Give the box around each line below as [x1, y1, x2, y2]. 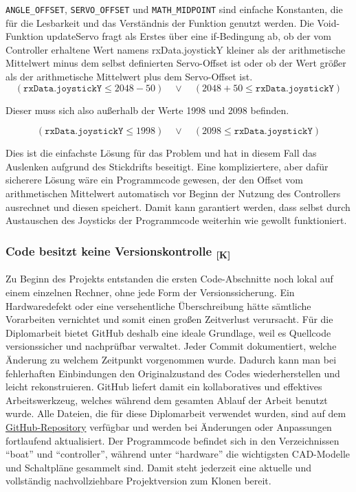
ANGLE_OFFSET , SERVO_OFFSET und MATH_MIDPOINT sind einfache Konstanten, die [5, 2, 343, 16]
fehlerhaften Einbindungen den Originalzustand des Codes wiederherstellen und [5, 366, 340, 380]
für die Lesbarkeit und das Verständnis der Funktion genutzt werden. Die [5, 15, 314, 30]
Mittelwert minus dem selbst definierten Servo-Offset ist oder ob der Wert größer [5, 56, 346, 70]
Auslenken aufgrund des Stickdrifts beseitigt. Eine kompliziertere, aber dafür [5, 159, 329, 173]
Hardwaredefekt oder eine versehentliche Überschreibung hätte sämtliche [5, 298, 311, 313]
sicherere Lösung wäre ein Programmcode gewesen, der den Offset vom [5, 172, 303, 187]
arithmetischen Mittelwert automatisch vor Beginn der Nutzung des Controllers [5, 186, 341, 200]
